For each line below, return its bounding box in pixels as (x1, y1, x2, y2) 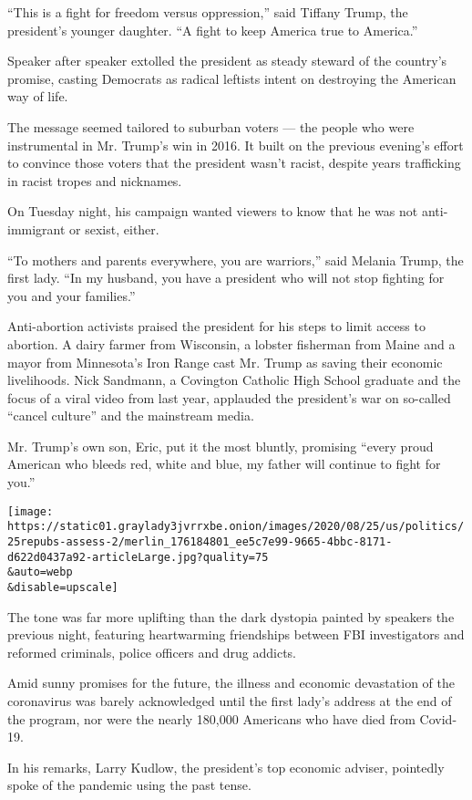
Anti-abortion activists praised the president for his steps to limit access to (7, 317, 426, 336)
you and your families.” (7, 286, 136, 305)
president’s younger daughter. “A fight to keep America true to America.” (7, 20, 418, 39)
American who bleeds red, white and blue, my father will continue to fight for (7, 454, 441, 473)
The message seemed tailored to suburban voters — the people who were (7, 117, 415, 136)
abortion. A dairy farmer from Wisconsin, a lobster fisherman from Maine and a (7, 334, 456, 353)
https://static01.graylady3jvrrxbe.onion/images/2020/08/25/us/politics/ (7, 520, 465, 534)
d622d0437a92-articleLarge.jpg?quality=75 (7, 550, 269, 564)
